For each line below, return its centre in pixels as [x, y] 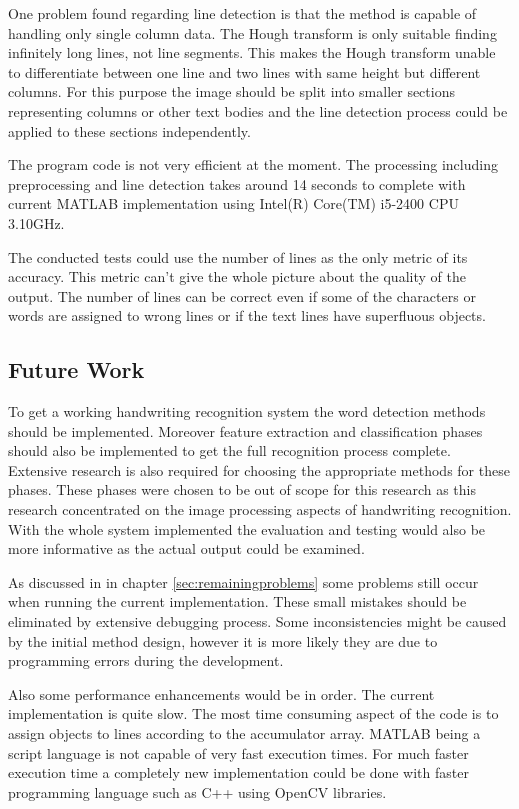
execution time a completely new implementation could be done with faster [238, 772]
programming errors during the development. [146, 660]
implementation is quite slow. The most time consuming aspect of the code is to [253, 713]
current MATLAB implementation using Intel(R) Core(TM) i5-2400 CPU [233, 203]
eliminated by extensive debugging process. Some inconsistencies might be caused [257, 621]
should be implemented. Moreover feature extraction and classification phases [245, 430]
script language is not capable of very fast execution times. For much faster [238, 752]
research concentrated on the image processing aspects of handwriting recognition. [260, 509]
